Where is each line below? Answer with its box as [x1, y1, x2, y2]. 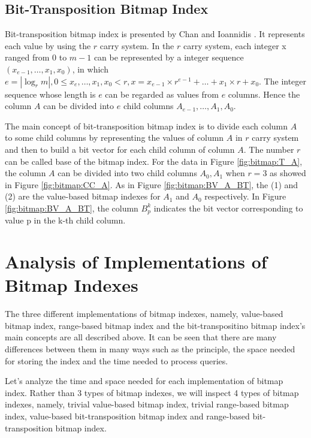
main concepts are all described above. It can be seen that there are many [5, 331, 277, 343]
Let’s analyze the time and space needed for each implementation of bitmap [5, 374, 283, 387]
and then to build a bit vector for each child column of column [5, 143, 235, 155]
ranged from [5, 51, 50, 64]
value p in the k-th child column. [5, 214, 126, 226]
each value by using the [5, 39, 91, 52]
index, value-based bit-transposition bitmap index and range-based [5, 410, 250, 422]
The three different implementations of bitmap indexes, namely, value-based [5, 307, 283, 320]
